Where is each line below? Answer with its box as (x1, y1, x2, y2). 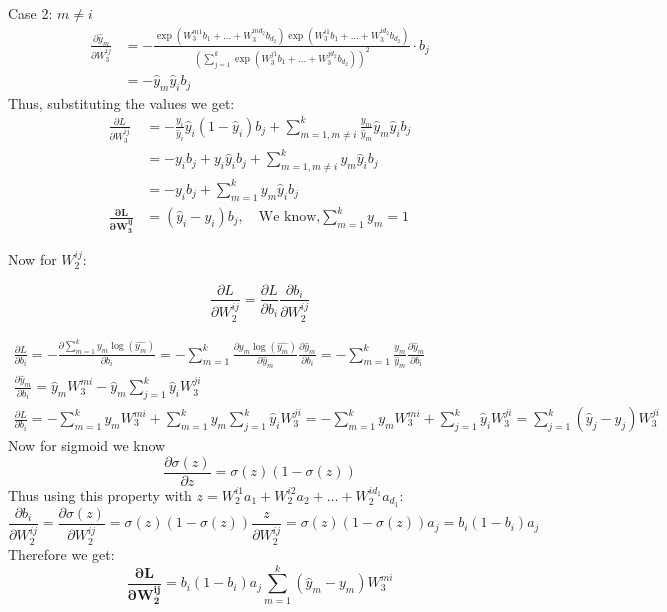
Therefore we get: (8, 543, 115, 564)
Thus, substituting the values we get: (8, 92, 235, 113)
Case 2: (8, 3, 53, 23)
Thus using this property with (8, 484, 192, 505)
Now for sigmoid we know (8, 435, 166, 456)
